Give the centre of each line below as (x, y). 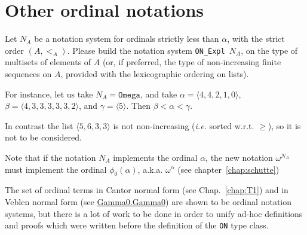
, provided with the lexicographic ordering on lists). (155, 73)
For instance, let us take (49, 94)
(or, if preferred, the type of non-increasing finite (192, 62)
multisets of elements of (48, 62)
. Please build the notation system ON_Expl (146, 50)
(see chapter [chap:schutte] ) (228, 169)
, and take (159, 94)
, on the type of (269, 50)
